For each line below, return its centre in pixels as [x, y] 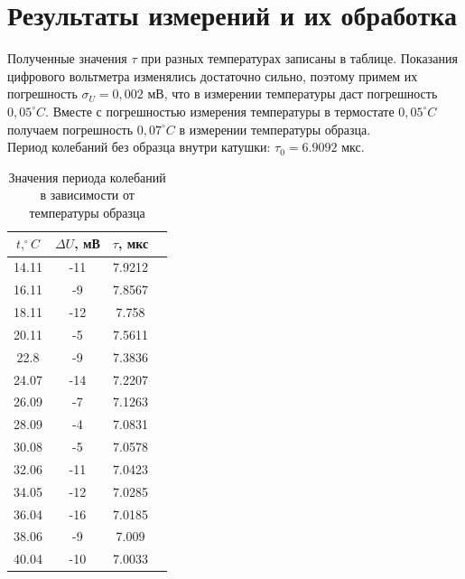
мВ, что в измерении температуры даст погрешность [293, 93]
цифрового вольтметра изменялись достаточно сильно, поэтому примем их [213, 75]
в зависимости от [87, 195]
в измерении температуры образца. [275, 129]
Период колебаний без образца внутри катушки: [139, 147]
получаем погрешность [70, 129]
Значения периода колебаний [87, 177]
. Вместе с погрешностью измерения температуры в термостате [220, 111]
